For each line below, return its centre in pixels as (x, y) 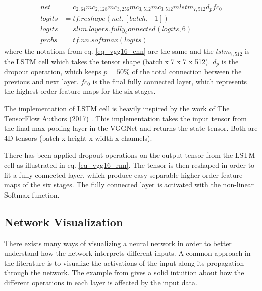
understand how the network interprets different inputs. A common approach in (127, 253)
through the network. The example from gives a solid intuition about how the (124, 273)
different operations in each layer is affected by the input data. (101, 282)
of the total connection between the (187, 71)
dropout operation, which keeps (53, 71)
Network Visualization (64, 222)
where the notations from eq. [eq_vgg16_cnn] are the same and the (109, 51)
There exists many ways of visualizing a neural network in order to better (118, 243)
